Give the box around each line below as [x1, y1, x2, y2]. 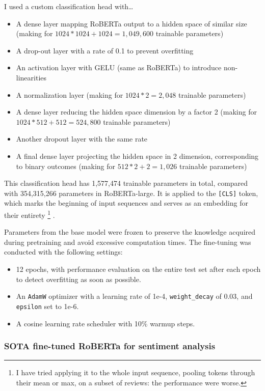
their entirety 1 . [4, 208, 55, 220]
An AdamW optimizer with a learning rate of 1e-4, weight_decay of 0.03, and [16, 291, 253, 301]
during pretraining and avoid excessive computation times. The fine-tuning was [4, 236, 251, 247]
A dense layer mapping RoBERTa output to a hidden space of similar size [16, 18, 247, 29]
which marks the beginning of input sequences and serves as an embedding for [4, 198, 248, 208]
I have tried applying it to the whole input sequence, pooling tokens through [16, 367, 255, 378]
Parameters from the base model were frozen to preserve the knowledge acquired [4, 227, 256, 237]
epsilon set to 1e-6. [16, 300, 79, 311]
